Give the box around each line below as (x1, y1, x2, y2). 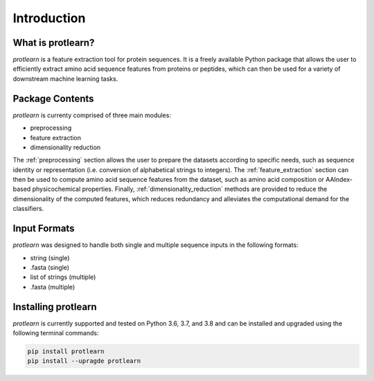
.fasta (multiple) (30, 282, 75, 291)
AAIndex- (326, 176, 353, 184)
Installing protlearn (12, 300, 97, 312)
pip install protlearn (27, 348, 105, 355)
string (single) (30, 253, 70, 262)
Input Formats (12, 223, 75, 235)
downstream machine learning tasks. (12, 74, 118, 83)
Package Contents (12, 92, 94, 104)
